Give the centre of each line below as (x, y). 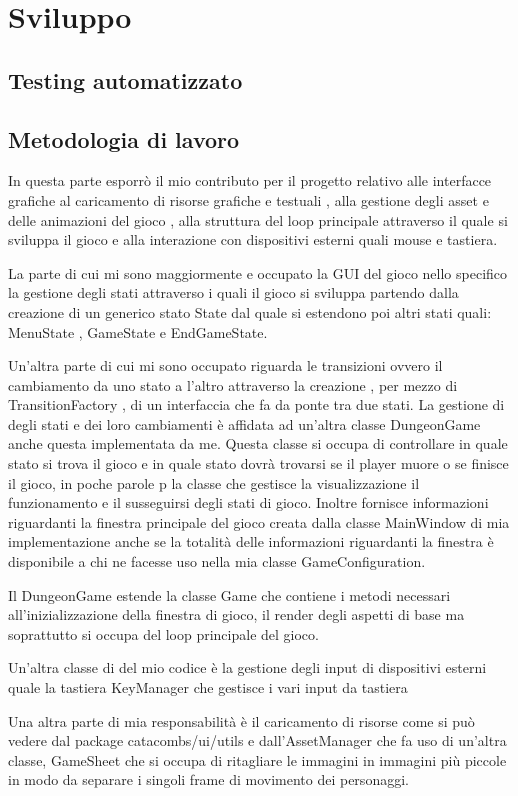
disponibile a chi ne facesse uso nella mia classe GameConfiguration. (217, 561)
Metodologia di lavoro (124, 138)
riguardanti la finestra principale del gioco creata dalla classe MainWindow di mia (259, 521)
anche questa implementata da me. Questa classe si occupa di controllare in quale (258, 443)
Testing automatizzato (125, 79)
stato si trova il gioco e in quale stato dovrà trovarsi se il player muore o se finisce (258, 463)
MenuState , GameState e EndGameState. (138, 331)
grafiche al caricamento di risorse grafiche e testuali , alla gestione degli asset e (248, 199)
